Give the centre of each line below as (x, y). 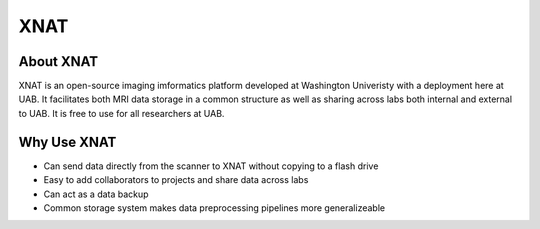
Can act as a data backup (96, 194)
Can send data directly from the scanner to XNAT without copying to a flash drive (211, 166)
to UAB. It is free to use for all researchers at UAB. (121, 113)
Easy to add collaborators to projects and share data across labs (176, 180)
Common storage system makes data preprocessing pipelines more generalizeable (214, 207)
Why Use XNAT (67, 141)
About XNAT (58, 61)
